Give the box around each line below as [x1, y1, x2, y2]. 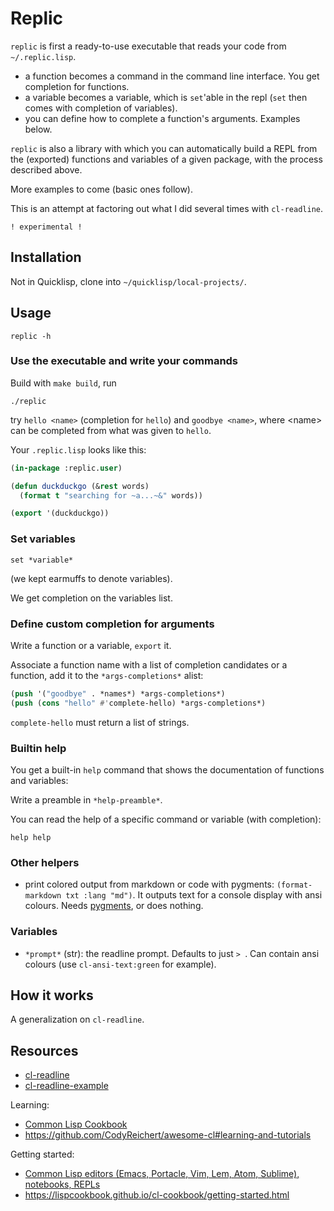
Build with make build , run [10, 377, 117, 389]
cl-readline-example [24, 1080, 109, 1092]
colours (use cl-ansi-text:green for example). [24, 958, 217, 970]
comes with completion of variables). [24, 102, 178, 114]
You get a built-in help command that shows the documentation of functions [10, 764, 325, 776]
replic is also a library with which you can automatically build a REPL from [10, 142, 318, 154]
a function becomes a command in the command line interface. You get [24, 70, 320, 82]
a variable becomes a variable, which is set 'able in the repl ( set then [24, 91, 308, 103]
